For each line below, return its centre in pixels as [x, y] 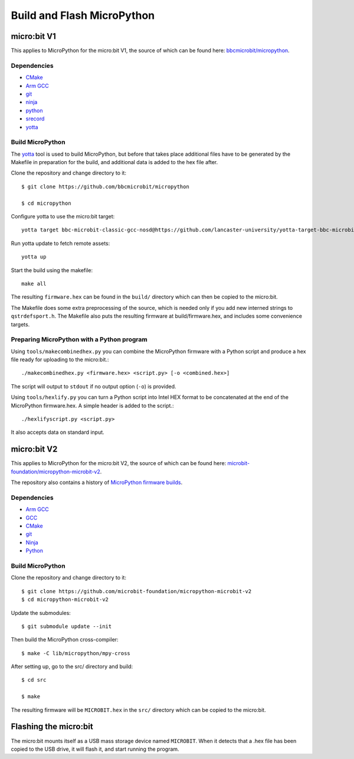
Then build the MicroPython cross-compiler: [65, 640]
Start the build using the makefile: [52, 270]
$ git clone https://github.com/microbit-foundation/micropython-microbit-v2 [137, 591]
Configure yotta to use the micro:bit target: [63, 217]
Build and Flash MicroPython [83, 15]
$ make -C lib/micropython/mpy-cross [76, 653]
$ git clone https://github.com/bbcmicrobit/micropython [106, 187]
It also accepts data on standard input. [58, 432]
